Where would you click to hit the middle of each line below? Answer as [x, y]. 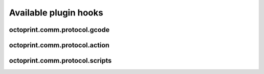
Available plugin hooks [56, 13]
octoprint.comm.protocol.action [59, 45]
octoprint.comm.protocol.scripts [60, 61]
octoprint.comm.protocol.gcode [59, 30]
